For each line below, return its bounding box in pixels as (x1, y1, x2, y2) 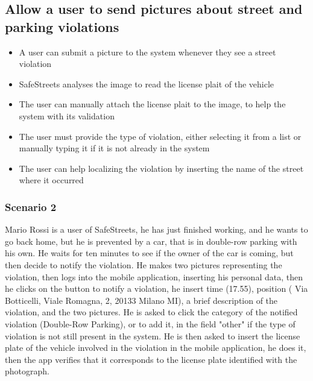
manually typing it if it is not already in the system (19, 142, 210, 154)
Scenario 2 (5, 199, 57, 214)
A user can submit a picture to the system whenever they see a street (19, 45, 276, 58)
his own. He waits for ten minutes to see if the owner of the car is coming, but (5, 247, 294, 259)
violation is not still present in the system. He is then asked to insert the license (5, 329, 300, 342)
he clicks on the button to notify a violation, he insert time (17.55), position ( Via (5, 282, 308, 295)
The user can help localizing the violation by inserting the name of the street (19, 162, 304, 174)
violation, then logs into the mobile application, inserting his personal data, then (5, 270, 303, 283)
